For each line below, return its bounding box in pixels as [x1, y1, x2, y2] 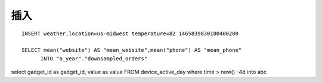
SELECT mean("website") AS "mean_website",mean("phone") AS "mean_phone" [21, 47, 242, 54]
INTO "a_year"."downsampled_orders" [40, 55, 148, 62]
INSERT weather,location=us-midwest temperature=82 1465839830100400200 [21, 30, 239, 37]
